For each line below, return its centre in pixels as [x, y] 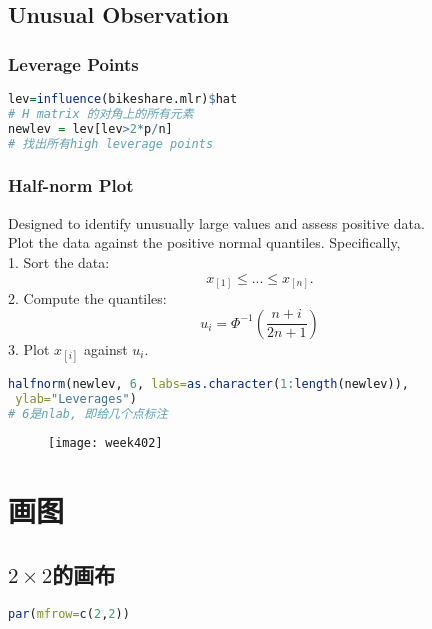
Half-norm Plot [71, 185]
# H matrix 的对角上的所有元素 [101, 113]
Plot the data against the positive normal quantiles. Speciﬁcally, [204, 242]
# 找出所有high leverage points [111, 143]
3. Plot [29, 348]
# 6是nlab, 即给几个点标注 [88, 413]
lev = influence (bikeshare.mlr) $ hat [123, 99]
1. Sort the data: [59, 261]
